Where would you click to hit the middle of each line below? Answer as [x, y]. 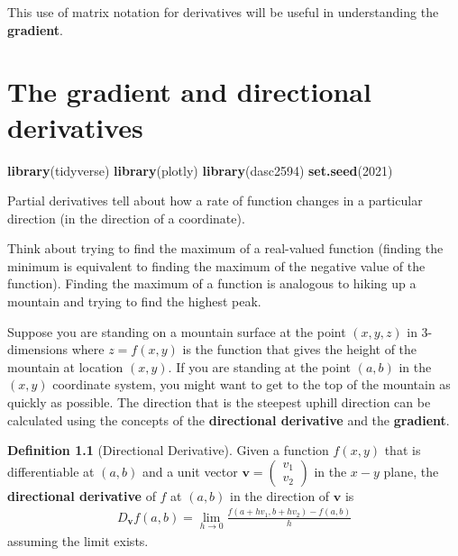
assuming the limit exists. [78, 540]
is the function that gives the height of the [300, 349]
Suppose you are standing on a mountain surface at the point [177, 331]
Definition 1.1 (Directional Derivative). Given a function [168, 450]
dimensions [38, 349]
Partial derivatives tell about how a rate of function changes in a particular [215, 201]
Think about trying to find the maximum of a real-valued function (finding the [225, 248]
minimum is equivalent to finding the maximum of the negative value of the [216, 265]
